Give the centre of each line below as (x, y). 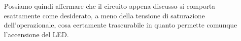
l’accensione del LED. (36, 34)
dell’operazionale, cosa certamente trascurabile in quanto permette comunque (120, 25)
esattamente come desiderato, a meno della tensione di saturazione (104, 15)
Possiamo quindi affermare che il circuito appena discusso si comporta (110, 6)
